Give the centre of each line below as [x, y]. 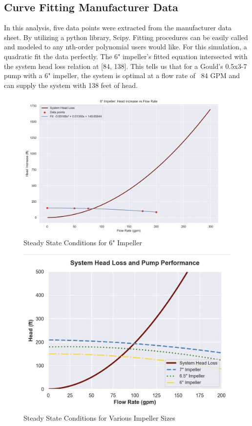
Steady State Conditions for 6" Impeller [83, 242]
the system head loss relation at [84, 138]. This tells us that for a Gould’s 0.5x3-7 [126, 66]
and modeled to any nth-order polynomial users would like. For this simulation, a [126, 47]
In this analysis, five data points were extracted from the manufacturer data [118, 28]
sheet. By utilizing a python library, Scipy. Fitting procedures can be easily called [126, 37]
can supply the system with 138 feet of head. [71, 85]
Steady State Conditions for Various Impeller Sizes [99, 417]
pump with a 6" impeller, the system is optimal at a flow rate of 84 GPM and [122, 75]
